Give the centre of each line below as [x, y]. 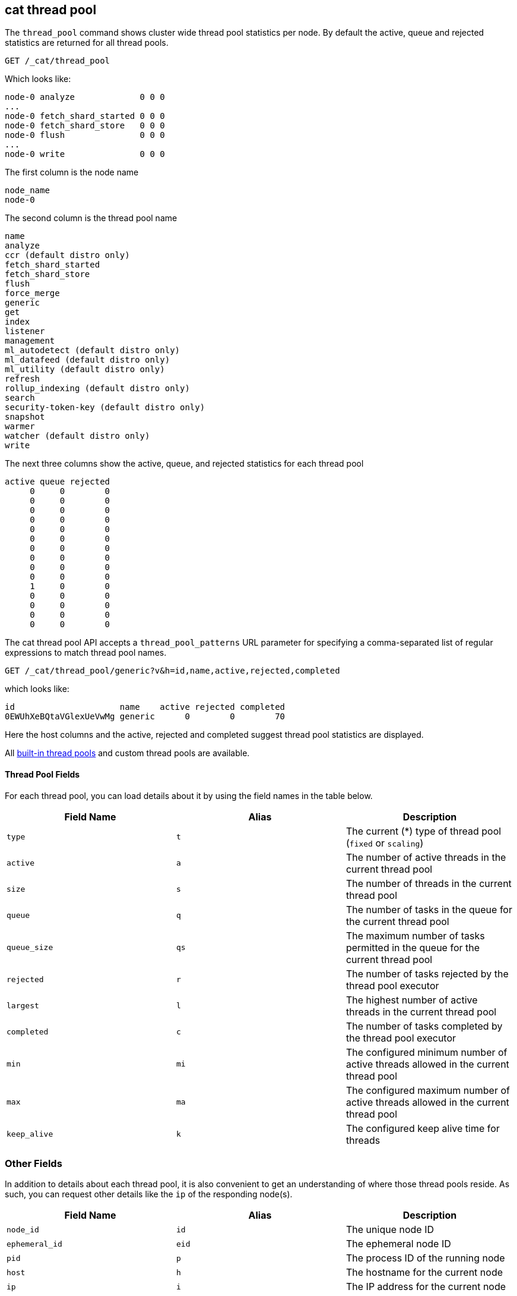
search [20, 398]
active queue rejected [58, 482]
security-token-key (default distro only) [105, 408]
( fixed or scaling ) [385, 843]
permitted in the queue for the [413, 947]
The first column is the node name [72, 172]
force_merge [32, 293]
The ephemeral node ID [398, 1244]
